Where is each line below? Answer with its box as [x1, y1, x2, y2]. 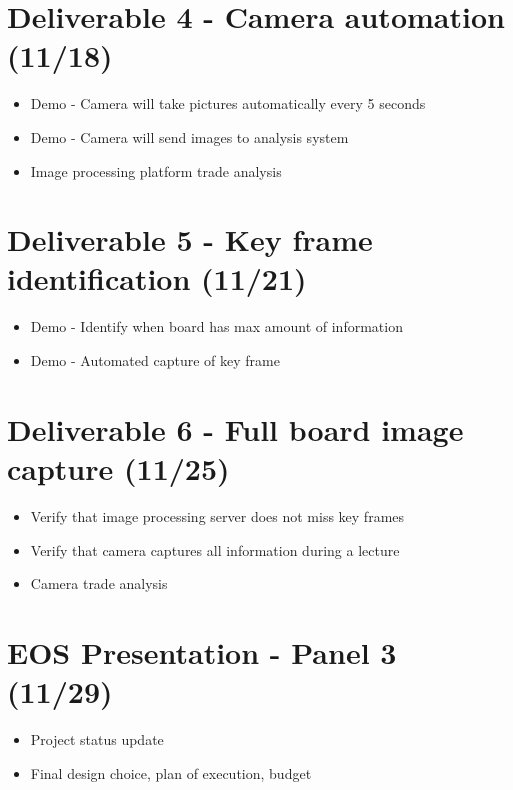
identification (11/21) [7, 258, 307, 299]
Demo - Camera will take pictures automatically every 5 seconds [30, 93, 426, 114]
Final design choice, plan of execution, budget [30, 762, 312, 783]
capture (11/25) [7, 447, 230, 488]
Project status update [30, 729, 164, 749]
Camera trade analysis [30, 573, 168, 594]
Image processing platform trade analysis [30, 160, 282, 181]
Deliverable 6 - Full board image [7, 408, 464, 449]
